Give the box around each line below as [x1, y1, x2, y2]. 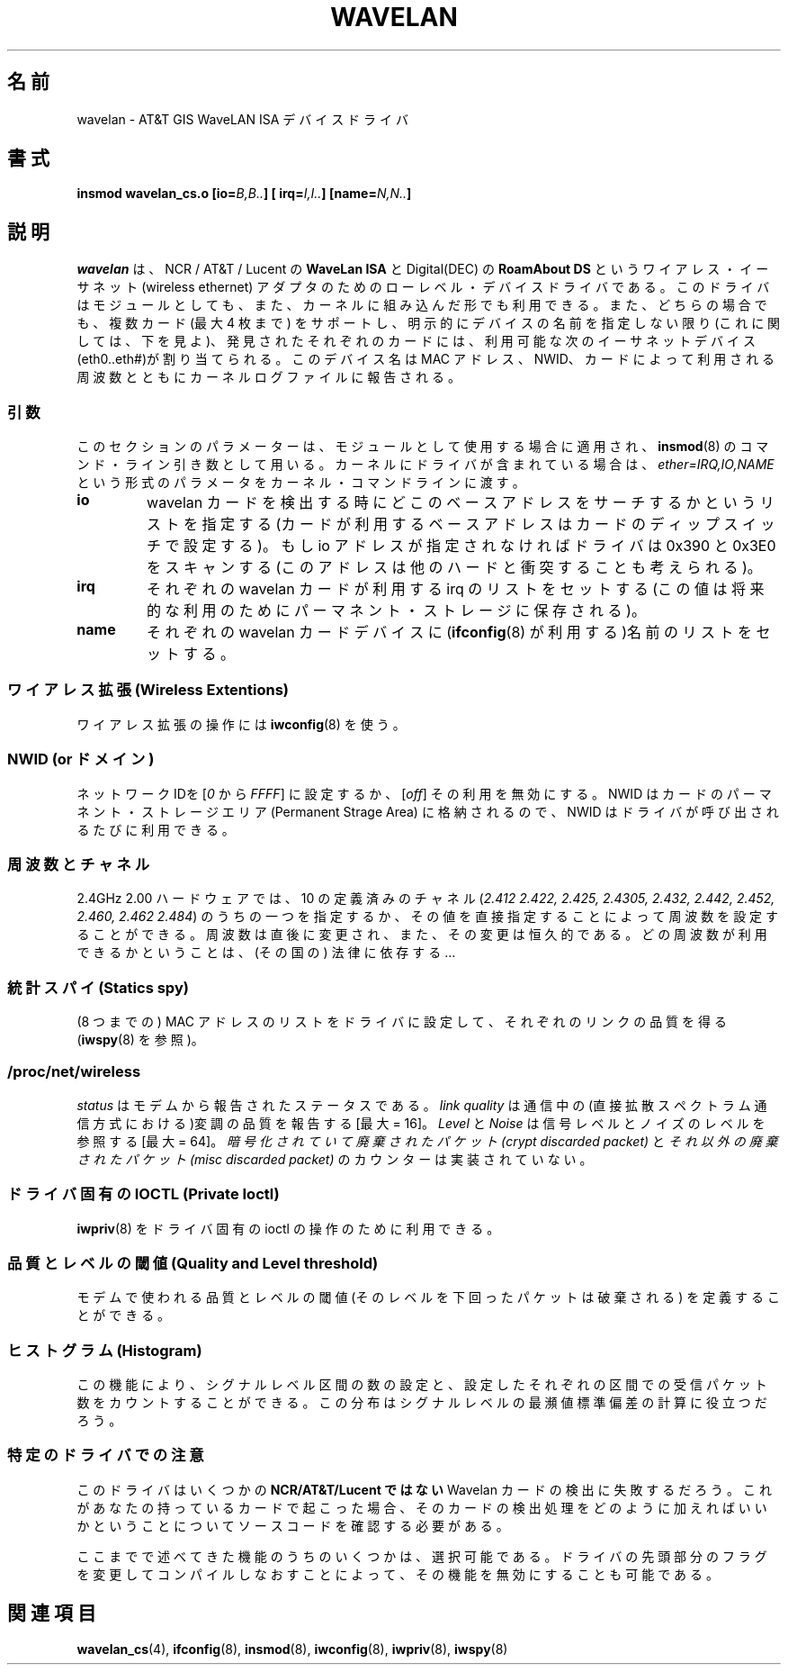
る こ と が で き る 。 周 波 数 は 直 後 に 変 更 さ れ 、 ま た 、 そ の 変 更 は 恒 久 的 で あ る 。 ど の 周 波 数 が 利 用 [76, 926, 767, 943]
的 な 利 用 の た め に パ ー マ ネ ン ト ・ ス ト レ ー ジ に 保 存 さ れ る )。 [147, 601, 646, 620]
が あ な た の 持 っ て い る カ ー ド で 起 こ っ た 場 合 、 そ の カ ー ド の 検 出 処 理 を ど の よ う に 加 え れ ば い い [76, 1499, 767, 1515]
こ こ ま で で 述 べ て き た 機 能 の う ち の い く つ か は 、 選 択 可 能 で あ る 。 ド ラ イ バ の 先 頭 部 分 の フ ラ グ [76, 1548, 767, 1564]
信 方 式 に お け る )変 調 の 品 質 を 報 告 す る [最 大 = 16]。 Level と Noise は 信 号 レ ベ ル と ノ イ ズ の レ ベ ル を [76, 1115, 766, 1131]
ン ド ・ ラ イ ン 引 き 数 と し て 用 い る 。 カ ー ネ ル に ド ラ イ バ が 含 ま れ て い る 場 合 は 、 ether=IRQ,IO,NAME [76, 456, 775, 473]
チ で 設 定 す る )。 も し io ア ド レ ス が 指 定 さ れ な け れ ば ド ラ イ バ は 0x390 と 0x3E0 [147, 537, 776, 556]
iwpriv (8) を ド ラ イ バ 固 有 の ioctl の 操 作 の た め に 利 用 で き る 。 [76, 1220, 500, 1236]
